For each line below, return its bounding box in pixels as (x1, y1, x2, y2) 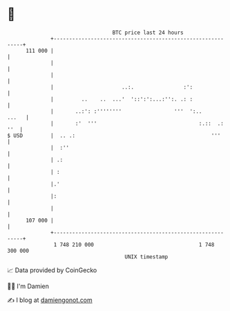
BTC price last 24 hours (112, 29, 184, 36)
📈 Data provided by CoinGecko (7, 266, 97, 274)
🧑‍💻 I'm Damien (7, 282, 50, 290)
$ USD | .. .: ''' (7, 132, 221, 139)
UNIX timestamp (124, 253, 169, 260)
